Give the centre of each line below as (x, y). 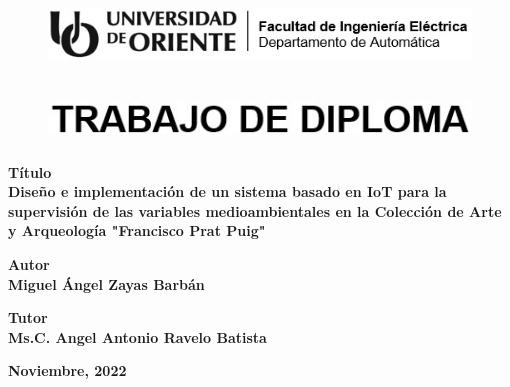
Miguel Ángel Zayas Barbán (106, 283)
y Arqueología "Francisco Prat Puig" (137, 230)
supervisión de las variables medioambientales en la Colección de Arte (255, 210)
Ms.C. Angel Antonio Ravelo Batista (137, 336)
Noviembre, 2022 (67, 370)
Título (30, 171)
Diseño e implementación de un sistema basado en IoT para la (227, 191)
